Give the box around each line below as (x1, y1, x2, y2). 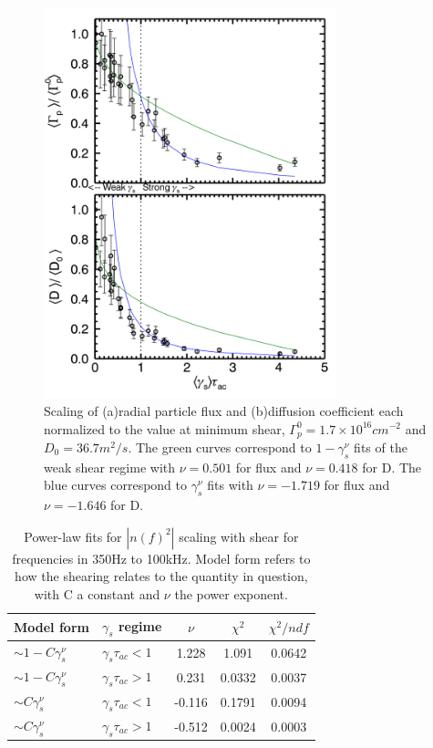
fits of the (354, 437, 407, 456)
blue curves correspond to (44, 475, 187, 494)
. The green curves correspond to (128, 437, 312, 456)
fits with (207, 475, 253, 494)
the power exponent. (174, 584, 288, 603)
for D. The (362, 457, 422, 476)
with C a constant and (34, 584, 160, 603)
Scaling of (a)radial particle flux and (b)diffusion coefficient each (44, 400, 404, 420)
